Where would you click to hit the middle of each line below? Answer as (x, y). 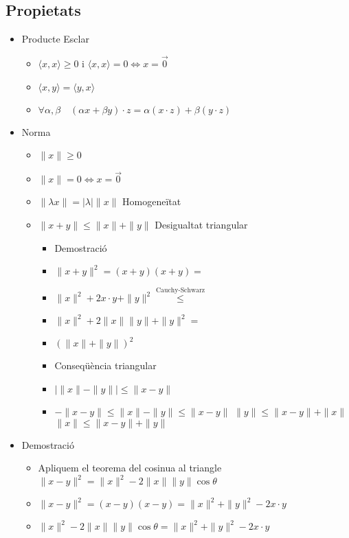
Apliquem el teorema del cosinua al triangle (130, 468)
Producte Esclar (55, 39)
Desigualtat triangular (201, 225)
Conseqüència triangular (105, 365)
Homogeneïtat (152, 201)
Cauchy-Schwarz (181, 290)
